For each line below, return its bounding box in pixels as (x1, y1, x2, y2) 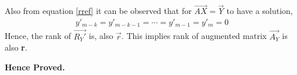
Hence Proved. (5, 60, 65, 73)
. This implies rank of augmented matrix (121, 30, 267, 42)
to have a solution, (226, 5, 293, 17)
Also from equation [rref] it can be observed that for (5, 5, 192, 17)
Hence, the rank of (5, 30, 71, 42)
